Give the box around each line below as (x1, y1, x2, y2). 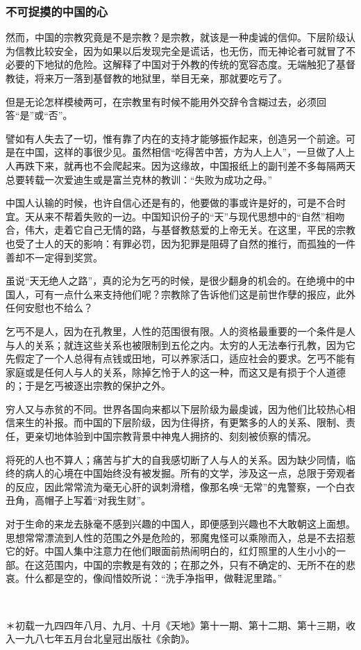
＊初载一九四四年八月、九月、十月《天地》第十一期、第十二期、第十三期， (6, 617, 346, 632)
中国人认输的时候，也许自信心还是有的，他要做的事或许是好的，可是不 (6, 195, 326, 210)
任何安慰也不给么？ (6, 300, 93, 315)
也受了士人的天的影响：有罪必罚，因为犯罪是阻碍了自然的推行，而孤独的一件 (6, 236, 355, 250)
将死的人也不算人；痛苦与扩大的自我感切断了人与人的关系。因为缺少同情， (6, 452, 346, 466)
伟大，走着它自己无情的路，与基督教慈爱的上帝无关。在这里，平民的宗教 (24, 222, 355, 237)
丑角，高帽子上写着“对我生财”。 (6, 493, 151, 507)
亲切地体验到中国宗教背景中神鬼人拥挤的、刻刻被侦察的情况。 (34, 429, 317, 444)
